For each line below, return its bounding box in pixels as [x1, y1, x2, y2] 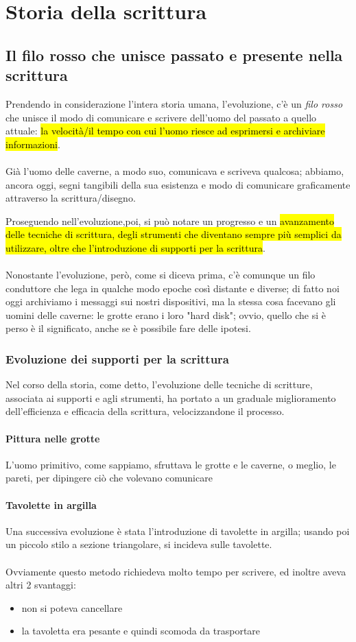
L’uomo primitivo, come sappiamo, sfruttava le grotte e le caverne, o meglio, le [5, 457, 336, 471]
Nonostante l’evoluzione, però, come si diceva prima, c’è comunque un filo [5, 267, 316, 282]
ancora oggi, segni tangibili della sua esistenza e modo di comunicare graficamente [5, 177, 351, 191]
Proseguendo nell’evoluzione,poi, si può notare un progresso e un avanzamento [5, 213, 335, 228]
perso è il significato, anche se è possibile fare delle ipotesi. [5, 321, 251, 335]
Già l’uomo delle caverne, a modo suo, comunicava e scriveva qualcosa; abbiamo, [5, 163, 344, 178]
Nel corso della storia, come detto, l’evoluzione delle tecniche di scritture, [5, 377, 313, 392]
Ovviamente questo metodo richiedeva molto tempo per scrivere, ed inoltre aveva [5, 564, 346, 578]
